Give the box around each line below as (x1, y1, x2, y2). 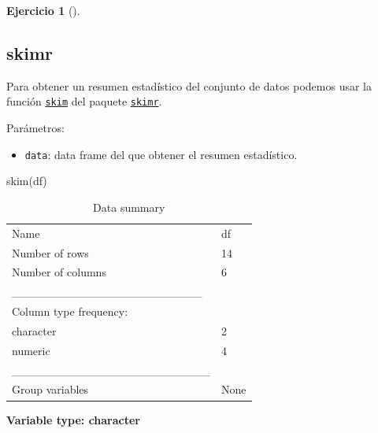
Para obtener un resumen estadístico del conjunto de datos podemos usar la (6, 77, 372, 94)
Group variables (12, 381, 89, 398)
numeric (12, 342, 50, 358)
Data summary (93, 198, 165, 215)
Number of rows (12, 244, 89, 261)
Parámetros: (6, 120, 65, 136)
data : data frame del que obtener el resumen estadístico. (24, 146, 298, 162)
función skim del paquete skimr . (6, 93, 162, 109)
